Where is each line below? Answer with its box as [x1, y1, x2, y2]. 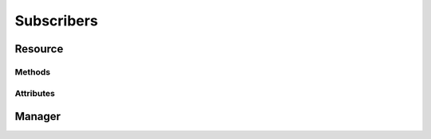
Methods [14, 66, 51, 77]
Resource [14, 42, 64, 56]
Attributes [14, 87, 55, 98]
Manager [14, 110, 61, 123]
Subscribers [14, 12, 99, 29]
